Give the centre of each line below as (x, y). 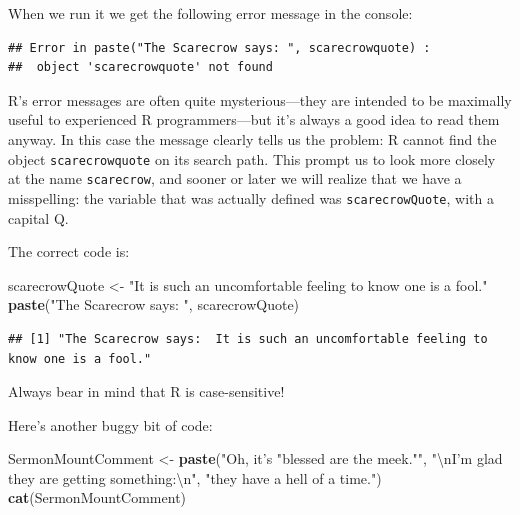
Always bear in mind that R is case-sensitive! (146, 391)
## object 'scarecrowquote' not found (140, 67)
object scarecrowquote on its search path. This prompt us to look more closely (252, 158)
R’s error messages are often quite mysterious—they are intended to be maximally (260, 99)
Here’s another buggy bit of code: (110, 424)
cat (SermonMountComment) (97, 497)
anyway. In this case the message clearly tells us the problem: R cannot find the (252, 138)
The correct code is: (69, 251)
